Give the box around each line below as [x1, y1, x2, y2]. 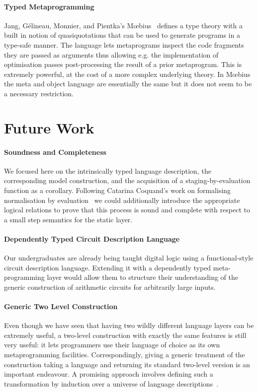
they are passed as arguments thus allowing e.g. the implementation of [4, 49, 219, 60]
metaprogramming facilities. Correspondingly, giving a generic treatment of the [4, 349, 245, 360]
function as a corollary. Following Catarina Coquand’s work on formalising [4, 185, 231, 195]
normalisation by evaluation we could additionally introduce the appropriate [4, 195, 240, 205]
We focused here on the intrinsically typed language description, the [4, 165, 211, 176]
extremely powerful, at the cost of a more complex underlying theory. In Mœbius [4, 68, 251, 79]
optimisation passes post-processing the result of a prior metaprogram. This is [4, 59, 242, 69]
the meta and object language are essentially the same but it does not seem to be [4, 78, 252, 89]
